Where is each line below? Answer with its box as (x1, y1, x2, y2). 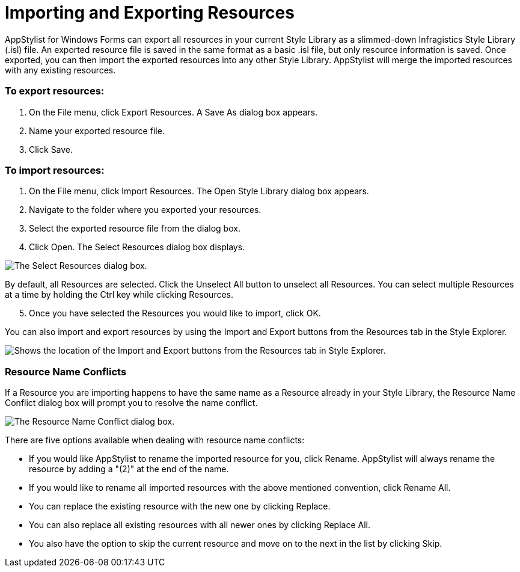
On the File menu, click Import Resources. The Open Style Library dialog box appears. (29, 186, 369, 197)
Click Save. (29, 144, 73, 155)
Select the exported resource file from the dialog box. (29, 223, 240, 234)
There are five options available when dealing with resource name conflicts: (5, 435, 305, 445)
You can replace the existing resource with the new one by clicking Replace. (29, 501, 331, 511)
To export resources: (5, 85, 105, 97)
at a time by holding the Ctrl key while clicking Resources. (5, 289, 233, 300)
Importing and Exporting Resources (5, 2, 295, 23)
